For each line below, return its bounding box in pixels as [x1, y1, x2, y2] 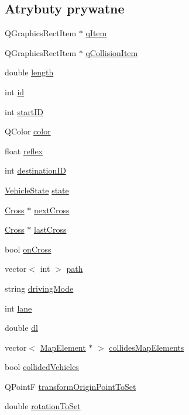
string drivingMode [5, 282, 74, 294]
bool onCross [5, 243, 51, 255]
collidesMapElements [109, 341, 184, 353]
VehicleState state [5, 184, 69, 196]
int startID [5, 105, 44, 117]
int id [5, 85, 25, 98]
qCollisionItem [85, 46, 138, 58]
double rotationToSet [5, 400, 81, 412]
